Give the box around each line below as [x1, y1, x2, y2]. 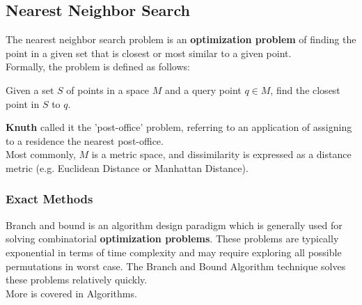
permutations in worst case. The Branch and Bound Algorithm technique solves [6, 258, 346, 273]
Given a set [6, 82, 54, 97]
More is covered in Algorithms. [6, 286, 137, 300]
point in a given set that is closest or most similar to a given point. [6, 45, 292, 60]
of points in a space [66, 82, 150, 97]
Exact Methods [6, 190, 93, 208]
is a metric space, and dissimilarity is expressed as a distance [91, 147, 352, 162]
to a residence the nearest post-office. [6, 133, 164, 148]
